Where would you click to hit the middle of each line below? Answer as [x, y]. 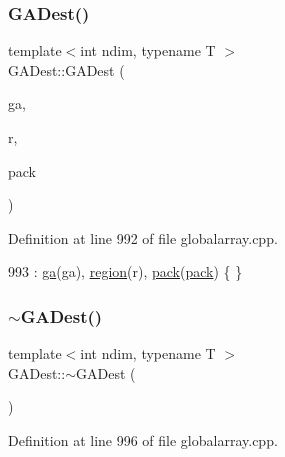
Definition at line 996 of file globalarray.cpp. [143, 439]
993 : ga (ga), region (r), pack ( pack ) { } [125, 271]
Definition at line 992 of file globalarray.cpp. [143, 237]
